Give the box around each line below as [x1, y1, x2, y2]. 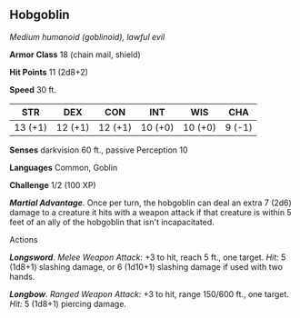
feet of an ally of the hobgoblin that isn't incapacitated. [9, 216, 215, 227]
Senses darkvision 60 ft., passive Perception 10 [9, 144, 188, 155]
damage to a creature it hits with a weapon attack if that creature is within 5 [9, 206, 293, 217]
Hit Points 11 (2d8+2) [9, 66, 89, 77]
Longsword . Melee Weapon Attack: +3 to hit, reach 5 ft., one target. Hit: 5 [9, 252, 286, 263]
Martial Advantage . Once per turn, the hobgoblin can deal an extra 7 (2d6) [9, 197, 293, 208]
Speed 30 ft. [9, 84, 57, 94]
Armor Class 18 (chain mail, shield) [9, 49, 141, 60]
